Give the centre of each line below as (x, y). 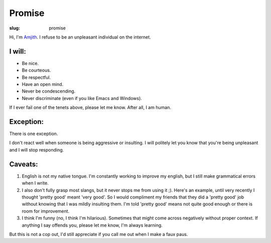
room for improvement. (46, 211)
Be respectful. (36, 77)
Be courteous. (36, 70)
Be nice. (30, 63)
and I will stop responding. (37, 149)
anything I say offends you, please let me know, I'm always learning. (92, 225)
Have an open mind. (43, 84)
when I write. (35, 183)
